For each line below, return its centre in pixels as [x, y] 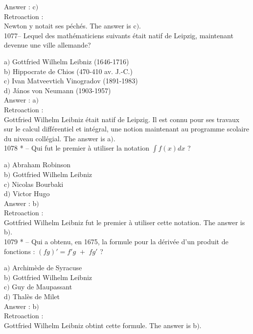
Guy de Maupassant [42, 287]
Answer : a [20, 100]
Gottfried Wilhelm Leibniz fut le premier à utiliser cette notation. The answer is [125, 222]
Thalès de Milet [36, 296]
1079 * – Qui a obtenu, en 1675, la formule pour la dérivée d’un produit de [116, 242]
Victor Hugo [31, 193]
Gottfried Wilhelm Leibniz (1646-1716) [71, 61]
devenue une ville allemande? [47, 45]
